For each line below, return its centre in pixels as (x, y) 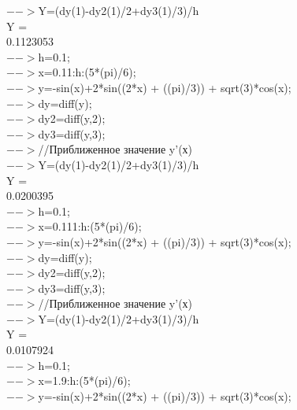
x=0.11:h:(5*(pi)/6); (87, 72)
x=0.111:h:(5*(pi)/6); (90, 226)
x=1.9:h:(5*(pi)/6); (84, 380)
